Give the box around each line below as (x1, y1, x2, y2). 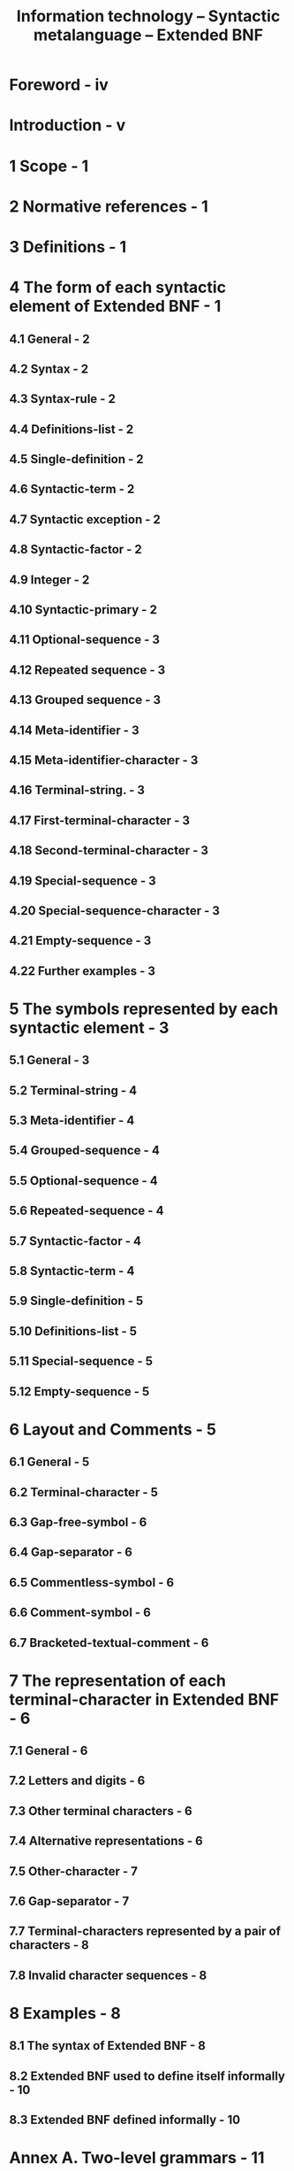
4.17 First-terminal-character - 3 (9, 813, 190, 828)
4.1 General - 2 (9, 331, 90, 346)
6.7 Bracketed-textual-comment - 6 (9, 1635, 209, 1650)
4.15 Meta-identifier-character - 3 (9, 753, 199, 768)
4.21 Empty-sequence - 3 (9, 933, 152, 948)
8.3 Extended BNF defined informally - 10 (9, 2113, 241, 2128)
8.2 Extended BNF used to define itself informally (9, 2068, 285, 2083)
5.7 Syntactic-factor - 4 (9, 1233, 141, 1248)
